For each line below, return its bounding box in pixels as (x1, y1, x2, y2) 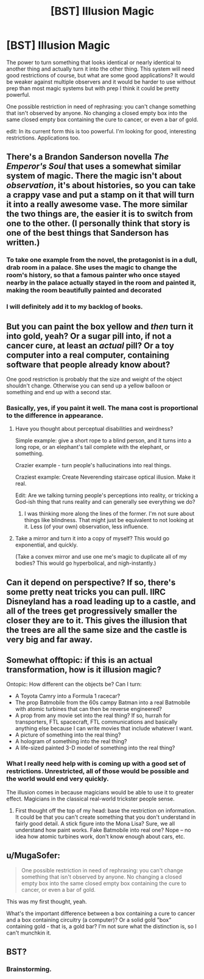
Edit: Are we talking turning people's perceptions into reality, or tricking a (15, 492, 199, 499)
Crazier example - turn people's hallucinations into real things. (15, 462, 172, 469)
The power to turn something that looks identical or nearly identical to (6, 58, 181, 66)
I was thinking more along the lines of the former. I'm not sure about (24, 510, 195, 517)
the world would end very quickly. (6, 775, 109, 783)
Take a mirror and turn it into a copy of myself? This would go (15, 535, 170, 542)
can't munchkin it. (6, 929, 52, 936)
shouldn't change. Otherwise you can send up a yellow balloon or (6, 382, 171, 389)
